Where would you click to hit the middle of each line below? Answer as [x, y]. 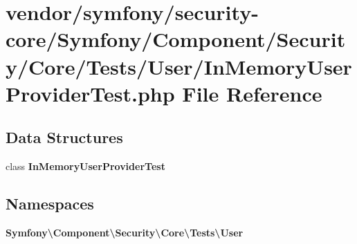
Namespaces [50, 204]
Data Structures [64, 137]
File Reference [252, 93]
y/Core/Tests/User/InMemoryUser [179, 66]
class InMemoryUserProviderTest [85, 166]
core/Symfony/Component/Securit [176, 39]
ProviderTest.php [90, 93]
